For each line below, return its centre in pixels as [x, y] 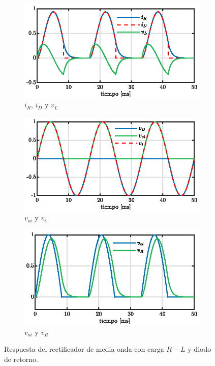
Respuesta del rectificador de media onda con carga [84, 349]
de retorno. [21, 359]
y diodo [199, 349]
